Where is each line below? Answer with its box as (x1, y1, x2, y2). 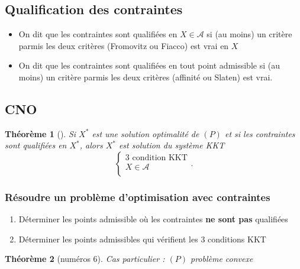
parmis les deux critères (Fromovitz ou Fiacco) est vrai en (18, 39, 229, 51)
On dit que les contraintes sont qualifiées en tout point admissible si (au (18, 59, 280, 72)
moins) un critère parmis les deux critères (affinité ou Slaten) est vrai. (18, 70, 273, 83)
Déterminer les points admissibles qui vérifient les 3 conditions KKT (18, 232, 266, 245)
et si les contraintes (224, 127, 295, 140)
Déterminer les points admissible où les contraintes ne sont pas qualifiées (18, 213, 288, 225)
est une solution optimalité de (92, 127, 199, 140)
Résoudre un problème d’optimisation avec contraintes (5, 189, 270, 204)
